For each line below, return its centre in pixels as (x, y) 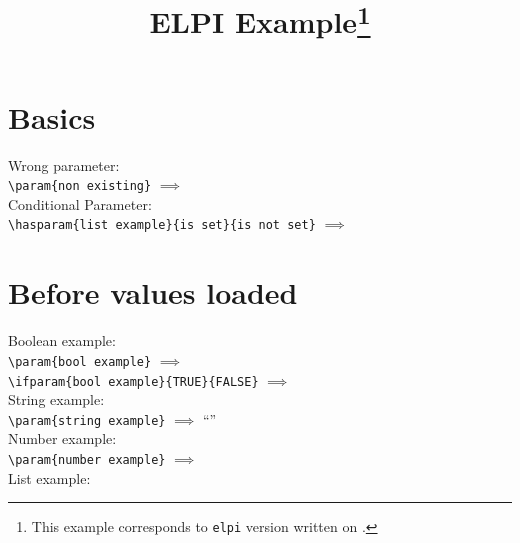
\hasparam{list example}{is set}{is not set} (162, 225)
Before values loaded (153, 292)
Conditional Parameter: (80, 203)
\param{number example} (87, 460)
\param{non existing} (80, 186)
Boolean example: (62, 340)
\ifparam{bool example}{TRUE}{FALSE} (133, 381)
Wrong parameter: (64, 164)
